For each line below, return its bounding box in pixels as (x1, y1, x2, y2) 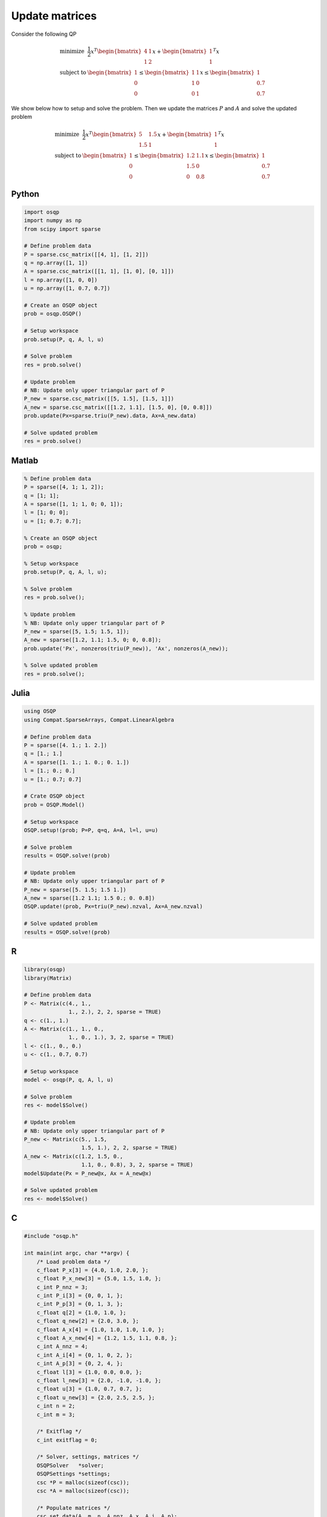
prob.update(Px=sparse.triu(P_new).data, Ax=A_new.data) (24, 413, 197, 419)
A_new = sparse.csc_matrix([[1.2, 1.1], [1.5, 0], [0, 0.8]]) (24, 404, 213, 411)
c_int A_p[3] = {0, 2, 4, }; (36, 1360, 124, 1367)
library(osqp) (24, 966, 66, 973)
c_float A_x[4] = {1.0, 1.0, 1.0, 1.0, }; (36, 1326, 165, 1333)
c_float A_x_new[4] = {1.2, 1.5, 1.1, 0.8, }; (36, 1335, 178, 1342)
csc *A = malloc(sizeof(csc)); (36, 1487, 130, 1495)
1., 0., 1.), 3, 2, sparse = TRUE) (68, 1034, 174, 1041)
